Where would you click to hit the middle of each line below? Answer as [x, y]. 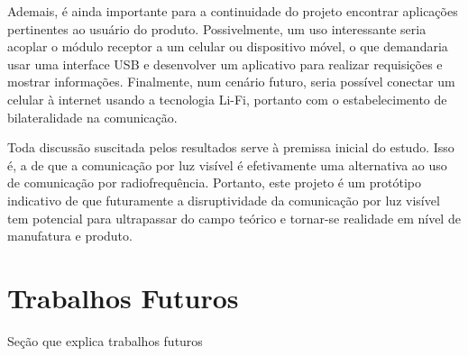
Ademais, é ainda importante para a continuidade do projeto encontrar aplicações [233, 11]
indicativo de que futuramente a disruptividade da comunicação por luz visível [224, 200]
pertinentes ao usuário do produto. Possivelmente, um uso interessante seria [217, 28]
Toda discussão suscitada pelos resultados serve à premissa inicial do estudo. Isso [231, 147]
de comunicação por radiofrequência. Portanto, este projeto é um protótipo [215, 183]
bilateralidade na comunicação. [92, 117]
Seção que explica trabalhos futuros [105, 340]
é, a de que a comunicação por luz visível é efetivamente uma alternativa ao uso [227, 164]
